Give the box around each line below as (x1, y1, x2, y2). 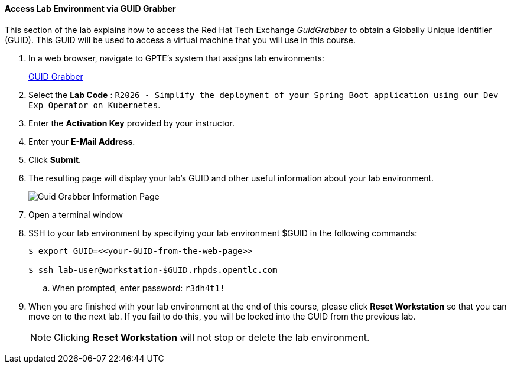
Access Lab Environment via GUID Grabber (5, 4, 176, 14)
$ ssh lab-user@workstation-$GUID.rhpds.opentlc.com (28, 265, 278, 275)
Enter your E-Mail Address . (28, 136, 135, 146)
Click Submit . (28, 154, 82, 165)
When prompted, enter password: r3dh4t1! (52, 282, 225, 293)
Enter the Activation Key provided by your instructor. (28, 118, 235, 128)
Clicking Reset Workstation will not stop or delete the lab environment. (54, 331, 370, 343)
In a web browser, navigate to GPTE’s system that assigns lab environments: (28, 53, 324, 63)
